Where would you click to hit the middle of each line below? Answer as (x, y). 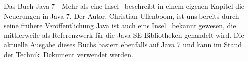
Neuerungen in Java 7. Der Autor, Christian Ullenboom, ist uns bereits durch (122, 15)
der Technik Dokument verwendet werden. (69, 54)
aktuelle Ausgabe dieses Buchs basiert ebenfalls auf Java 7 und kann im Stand (123, 45)
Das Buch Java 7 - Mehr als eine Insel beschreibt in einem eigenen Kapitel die (124, 6)
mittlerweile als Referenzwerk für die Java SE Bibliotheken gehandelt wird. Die (124, 35)
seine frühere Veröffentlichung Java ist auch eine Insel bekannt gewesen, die (120, 25)
